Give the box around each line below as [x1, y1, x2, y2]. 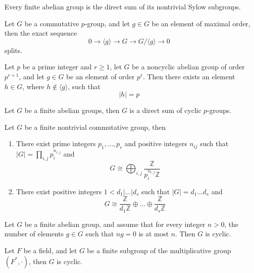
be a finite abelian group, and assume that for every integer [24, 218, 205, 229]
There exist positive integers [16, 186, 102, 196]
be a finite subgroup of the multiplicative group [87, 245, 231, 256]
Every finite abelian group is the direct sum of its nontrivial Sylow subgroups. [4, 1, 241, 11]
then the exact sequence [4, 28, 77, 38]
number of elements [4, 228, 64, 239]
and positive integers [124, 138, 187, 149]
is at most [138, 228, 169, 239]
